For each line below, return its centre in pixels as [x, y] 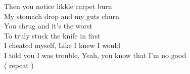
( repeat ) [19, 65]
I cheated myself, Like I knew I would [62, 45]
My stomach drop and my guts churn [62, 16]
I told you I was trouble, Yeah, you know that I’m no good [95, 55]
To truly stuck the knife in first [52, 35]
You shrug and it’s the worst [48, 26]
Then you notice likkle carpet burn [58, 6]
